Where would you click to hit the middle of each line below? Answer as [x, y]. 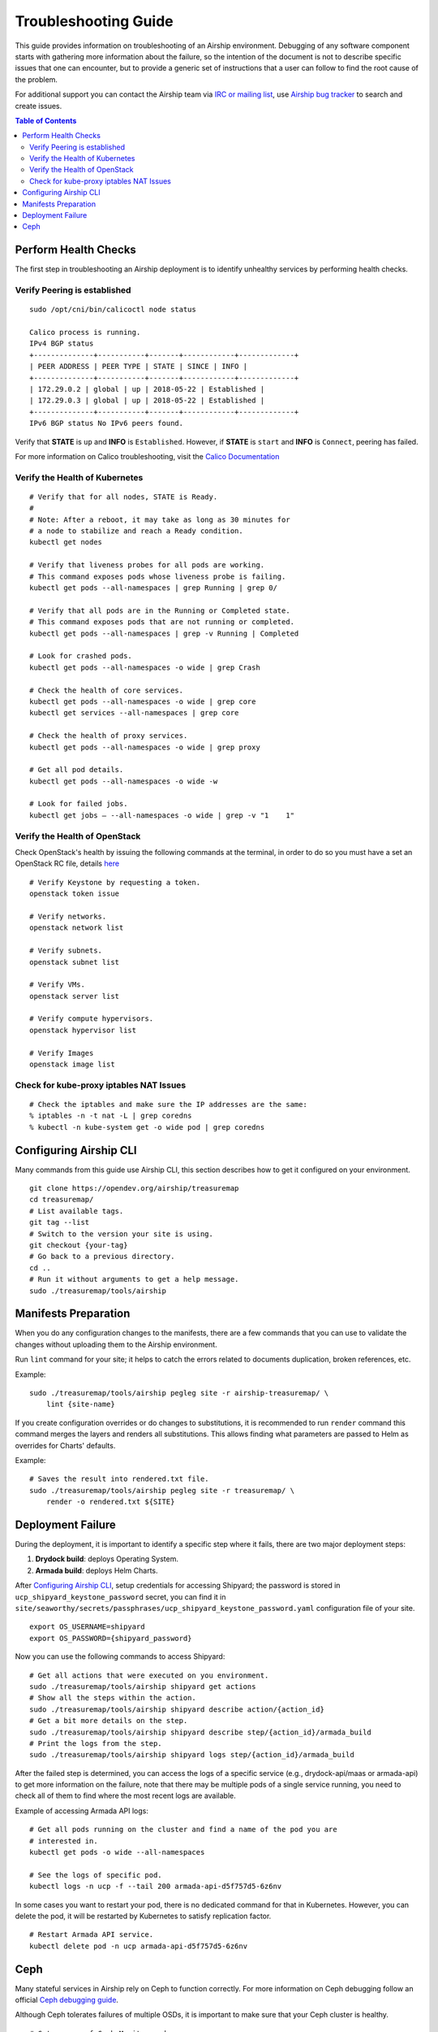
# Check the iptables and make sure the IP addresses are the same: [168, 1104]
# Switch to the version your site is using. [122, 1234]
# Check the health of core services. [107, 690]
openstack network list [77, 928]
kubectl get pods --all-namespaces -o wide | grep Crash [145, 667]
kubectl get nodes [66, 542]
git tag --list [60, 1222]
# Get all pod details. [77, 770]
